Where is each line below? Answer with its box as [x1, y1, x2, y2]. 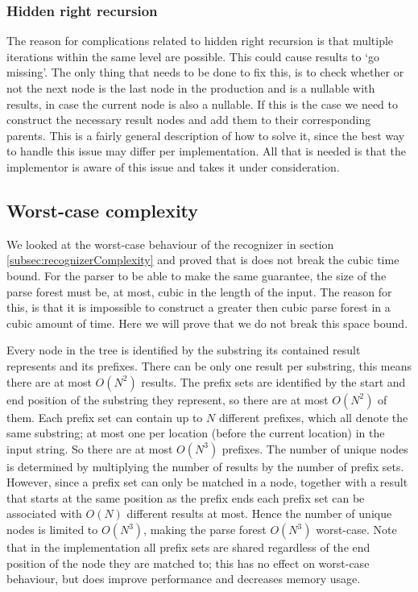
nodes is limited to [6, 521, 98, 538]
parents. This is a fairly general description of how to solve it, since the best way [6, 126, 405, 143]
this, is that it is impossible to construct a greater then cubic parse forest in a [6, 299, 391, 316]
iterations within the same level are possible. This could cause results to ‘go [6, 48, 380, 64]
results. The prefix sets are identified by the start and [141, 373, 406, 390]
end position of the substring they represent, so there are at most [6, 391, 329, 408]
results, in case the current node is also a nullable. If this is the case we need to [6, 95, 398, 112]
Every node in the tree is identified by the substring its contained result [6, 342, 361, 358]
